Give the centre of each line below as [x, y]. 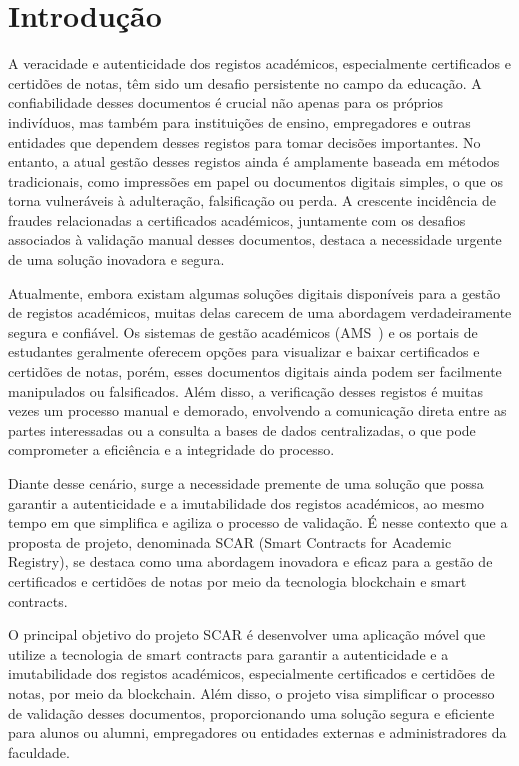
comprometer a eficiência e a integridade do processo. [171, 449]
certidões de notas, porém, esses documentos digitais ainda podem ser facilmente [255, 371]
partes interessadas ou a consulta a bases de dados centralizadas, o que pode [242, 429]
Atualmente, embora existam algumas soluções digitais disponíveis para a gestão [254, 292]
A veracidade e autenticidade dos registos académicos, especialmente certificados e [259, 63]
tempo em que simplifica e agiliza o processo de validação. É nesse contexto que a [258, 522]
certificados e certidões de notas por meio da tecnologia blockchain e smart [237, 580]
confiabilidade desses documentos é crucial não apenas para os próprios [226, 102]
